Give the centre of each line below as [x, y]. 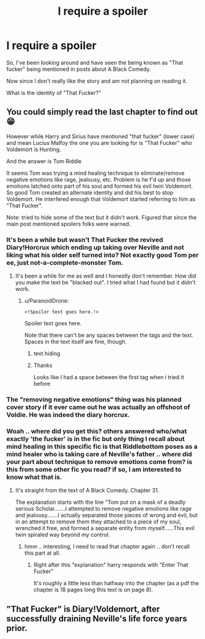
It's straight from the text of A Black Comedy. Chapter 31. [87, 490]
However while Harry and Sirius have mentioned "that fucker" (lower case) [100, 136]
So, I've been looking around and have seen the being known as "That [95, 62]
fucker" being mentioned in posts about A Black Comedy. [79, 69]
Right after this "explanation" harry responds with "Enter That [111, 565]
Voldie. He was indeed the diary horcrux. [68, 415]
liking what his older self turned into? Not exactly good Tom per [102, 255]
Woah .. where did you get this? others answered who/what [97, 431]
